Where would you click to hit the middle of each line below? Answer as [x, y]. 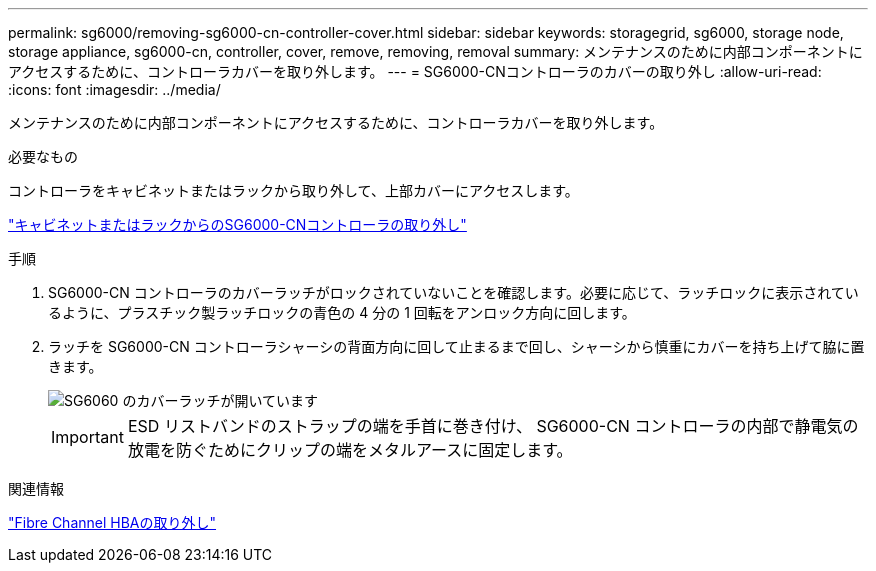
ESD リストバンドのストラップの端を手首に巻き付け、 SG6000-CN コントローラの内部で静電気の [493, 426]
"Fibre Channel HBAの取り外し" [112, 522]
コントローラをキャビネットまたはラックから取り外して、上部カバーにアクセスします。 [293, 190]
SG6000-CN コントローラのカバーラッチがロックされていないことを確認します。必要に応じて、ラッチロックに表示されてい [453, 292]
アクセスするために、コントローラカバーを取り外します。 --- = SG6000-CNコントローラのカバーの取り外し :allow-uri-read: [415, 71]
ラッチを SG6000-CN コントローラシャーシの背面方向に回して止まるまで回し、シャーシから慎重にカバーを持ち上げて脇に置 [456, 346]
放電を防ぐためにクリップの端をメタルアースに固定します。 [350, 450]
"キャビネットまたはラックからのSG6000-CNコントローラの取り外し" [237, 224]
